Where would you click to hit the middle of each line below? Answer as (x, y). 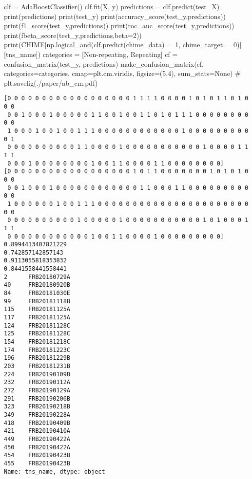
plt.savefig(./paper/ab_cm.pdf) (51, 83)
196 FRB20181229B (37, 358)
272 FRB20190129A (37, 390)
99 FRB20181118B (37, 301)
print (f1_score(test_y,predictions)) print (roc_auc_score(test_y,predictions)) (119, 26)
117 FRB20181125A (37, 318)
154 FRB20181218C (37, 342)
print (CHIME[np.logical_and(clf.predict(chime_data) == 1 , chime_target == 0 (120, 45)
